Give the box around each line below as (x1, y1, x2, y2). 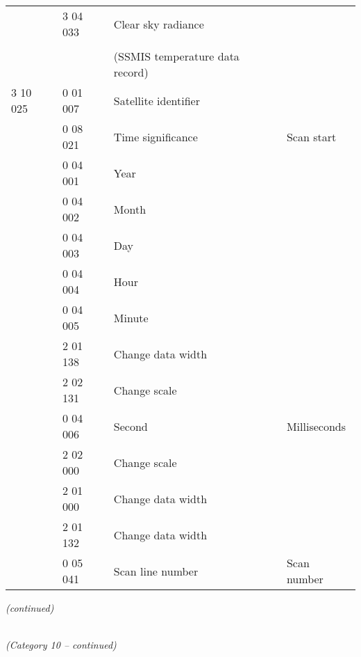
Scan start (286, 128, 337, 145)
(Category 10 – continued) (6, 638, 117, 652)
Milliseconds (286, 418, 346, 434)
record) (113, 64, 149, 80)
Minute (113, 309, 149, 326)
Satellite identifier (113, 92, 200, 109)
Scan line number (113, 562, 199, 579)
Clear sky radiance (113, 15, 204, 32)
